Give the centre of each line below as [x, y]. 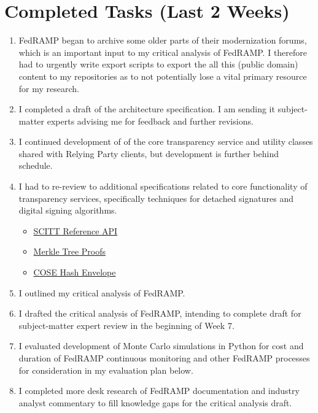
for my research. [49, 88]
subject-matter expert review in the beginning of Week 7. [126, 325]
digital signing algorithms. [68, 210]
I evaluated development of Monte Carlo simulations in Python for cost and [161, 346]
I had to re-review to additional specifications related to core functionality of [163, 186]
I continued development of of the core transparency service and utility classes [166, 141]
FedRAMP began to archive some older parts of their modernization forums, [163, 40]
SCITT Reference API [76, 230]
